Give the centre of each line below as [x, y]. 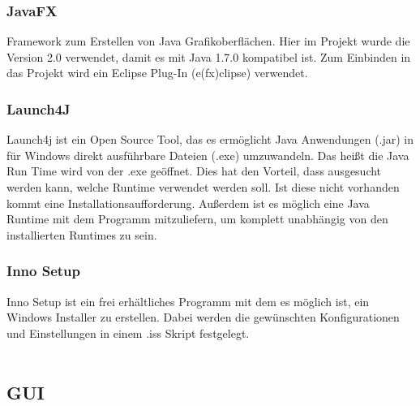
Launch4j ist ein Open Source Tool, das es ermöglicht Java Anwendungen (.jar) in [210, 139]
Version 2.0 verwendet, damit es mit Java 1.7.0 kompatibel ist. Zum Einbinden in [209, 56]
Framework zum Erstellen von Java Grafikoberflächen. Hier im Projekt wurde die [208, 41]
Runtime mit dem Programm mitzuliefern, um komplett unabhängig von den [197, 219]
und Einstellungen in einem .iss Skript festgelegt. [128, 333]
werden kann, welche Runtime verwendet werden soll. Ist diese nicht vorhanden [203, 187]
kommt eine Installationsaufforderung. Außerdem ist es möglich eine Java [188, 203]
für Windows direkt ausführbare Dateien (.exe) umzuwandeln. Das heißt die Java [208, 155]
